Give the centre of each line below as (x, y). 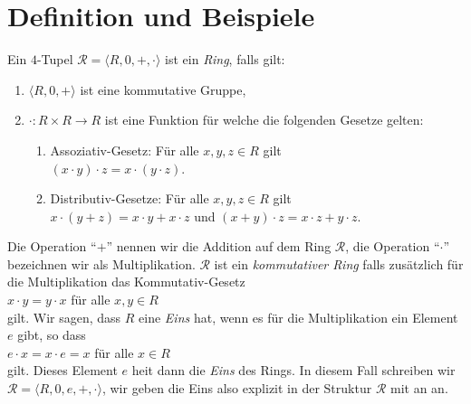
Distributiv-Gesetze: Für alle (130, 198)
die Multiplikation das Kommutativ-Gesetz (126, 282)
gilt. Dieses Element (62, 370)
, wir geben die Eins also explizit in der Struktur (237, 388)
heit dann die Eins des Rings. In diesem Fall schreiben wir (293, 370)
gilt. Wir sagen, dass (64, 317)
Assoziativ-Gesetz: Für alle (125, 150)
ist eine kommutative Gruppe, (163, 89)
